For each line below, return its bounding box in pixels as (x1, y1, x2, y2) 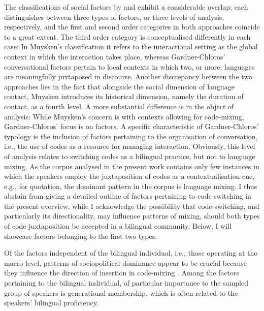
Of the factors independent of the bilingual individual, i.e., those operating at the (4, 247, 257, 258)
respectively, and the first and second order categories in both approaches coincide (4, 21, 260, 32)
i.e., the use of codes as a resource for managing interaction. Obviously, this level (4, 141, 255, 151)
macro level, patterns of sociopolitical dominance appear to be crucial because (4, 257, 247, 268)
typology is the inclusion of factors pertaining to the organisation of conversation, (4, 131, 258, 141)
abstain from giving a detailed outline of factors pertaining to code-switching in (4, 191, 251, 201)
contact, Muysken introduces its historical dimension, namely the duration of (4, 91, 244, 102)
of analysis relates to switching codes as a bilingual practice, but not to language (4, 150, 255, 161)
